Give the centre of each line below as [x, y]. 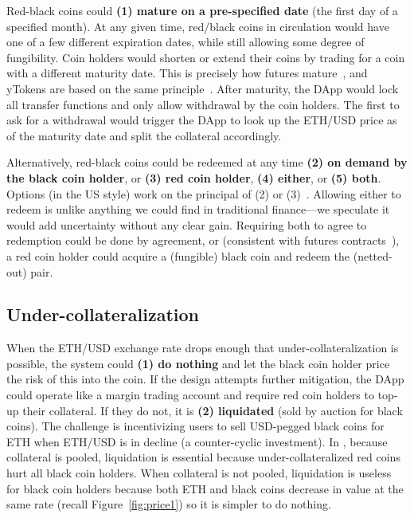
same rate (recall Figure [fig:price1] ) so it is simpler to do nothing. [169, 504]
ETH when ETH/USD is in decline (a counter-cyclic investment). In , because [197, 441]
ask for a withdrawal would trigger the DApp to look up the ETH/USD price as [202, 120]
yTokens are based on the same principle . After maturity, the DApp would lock [203, 88]
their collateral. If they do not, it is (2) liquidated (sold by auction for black [213, 410]
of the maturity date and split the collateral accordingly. [144, 135]
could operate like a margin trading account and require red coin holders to [190, 395]
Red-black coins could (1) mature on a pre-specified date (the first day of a [202, 10]
